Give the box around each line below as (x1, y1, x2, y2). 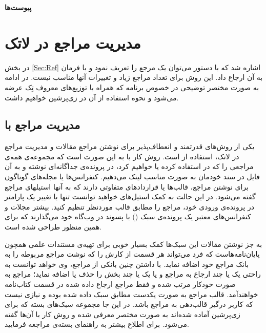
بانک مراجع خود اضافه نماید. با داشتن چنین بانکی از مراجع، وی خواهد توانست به (5, 258, 249, 269)
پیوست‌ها (5, 2, 32, 12)
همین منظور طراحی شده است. (5, 221, 101, 232)
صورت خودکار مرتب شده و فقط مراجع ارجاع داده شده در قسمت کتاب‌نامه (5, 279, 236, 289)
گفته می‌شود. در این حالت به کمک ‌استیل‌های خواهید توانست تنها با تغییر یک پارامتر (5, 191, 256, 202)
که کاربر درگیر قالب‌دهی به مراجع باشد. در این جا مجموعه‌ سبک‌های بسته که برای (5, 299, 253, 309)
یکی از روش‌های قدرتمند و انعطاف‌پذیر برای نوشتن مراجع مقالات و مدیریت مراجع (5, 141, 255, 152)
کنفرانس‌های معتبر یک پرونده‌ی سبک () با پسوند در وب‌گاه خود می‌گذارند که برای (5, 211, 251, 222)
